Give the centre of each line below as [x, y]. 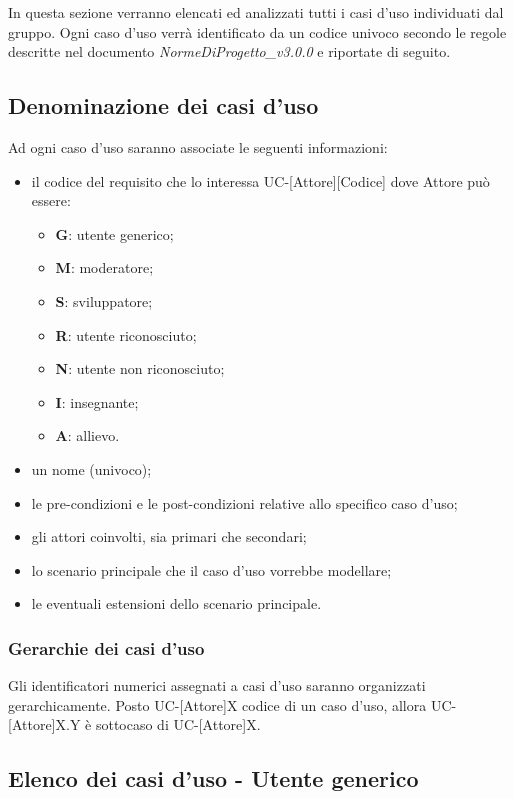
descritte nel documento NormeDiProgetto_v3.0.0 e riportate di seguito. [229, 51]
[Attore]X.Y [44, 724]
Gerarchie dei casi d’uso [106, 647]
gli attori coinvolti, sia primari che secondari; [169, 536]
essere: [51, 200]
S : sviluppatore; [104, 300]
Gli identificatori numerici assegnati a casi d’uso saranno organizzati [217, 685]
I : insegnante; [97, 401]
